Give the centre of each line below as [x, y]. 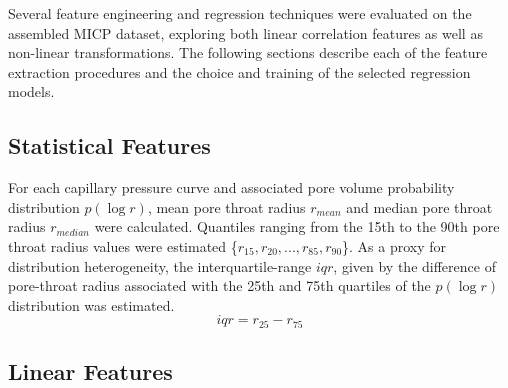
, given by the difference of [414, 265]
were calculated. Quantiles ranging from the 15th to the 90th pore [297, 226]
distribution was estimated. [91, 304]
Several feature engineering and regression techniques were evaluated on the [240, 13]
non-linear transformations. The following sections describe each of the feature [248, 52]
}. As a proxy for [394, 245]
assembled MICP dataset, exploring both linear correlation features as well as [245, 32]
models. [31, 91]
